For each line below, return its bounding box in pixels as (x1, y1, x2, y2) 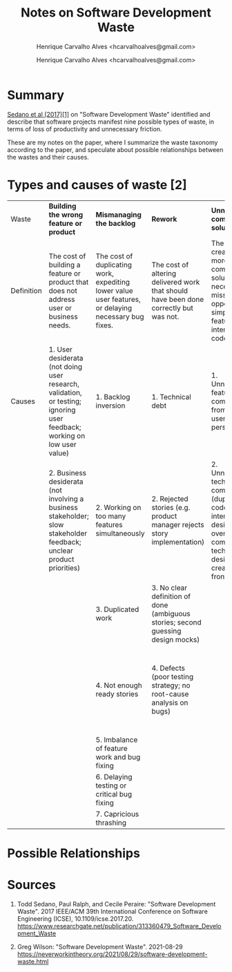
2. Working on (95, 502, 142, 512)
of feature (95, 743, 128, 753)
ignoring (48, 405, 76, 414)
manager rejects (151, 520, 205, 529)
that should (151, 285, 188, 295)
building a (48, 260, 81, 269)
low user (48, 439, 77, 449)
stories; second (151, 617, 202, 627)
